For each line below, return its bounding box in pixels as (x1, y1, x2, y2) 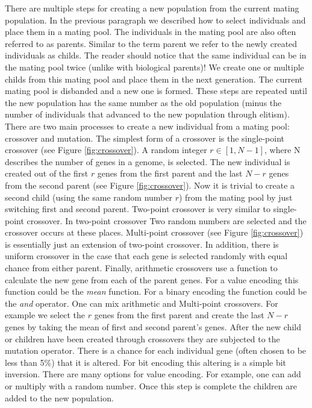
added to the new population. (5, 391, 114, 404)
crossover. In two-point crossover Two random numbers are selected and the (27, 214, 307, 227)
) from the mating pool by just (178, 190, 293, 203)
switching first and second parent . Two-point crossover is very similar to (5, 202, 271, 215)
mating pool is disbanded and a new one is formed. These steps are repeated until (5, 84, 307, 97)
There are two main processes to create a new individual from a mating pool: (5, 119, 290, 132)
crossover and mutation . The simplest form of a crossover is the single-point (5, 131, 284, 144)
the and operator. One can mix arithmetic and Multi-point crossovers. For (5, 297, 278, 309)
